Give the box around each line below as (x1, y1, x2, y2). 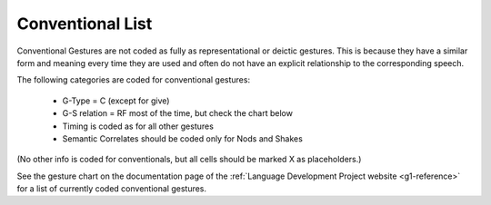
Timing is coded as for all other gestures (62, 121, 214, 132)
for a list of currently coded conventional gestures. (16, 183, 207, 194)
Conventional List (16, 14, 153, 34)
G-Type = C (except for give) (62, 95, 170, 106)
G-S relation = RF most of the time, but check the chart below (62, 108, 293, 119)
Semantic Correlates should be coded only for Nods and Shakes (62, 132, 304, 144)
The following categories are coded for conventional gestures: (16, 74, 250, 85)
